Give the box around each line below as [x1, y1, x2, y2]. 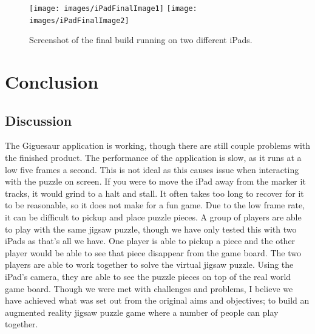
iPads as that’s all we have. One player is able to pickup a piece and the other [5, 234, 296, 247]
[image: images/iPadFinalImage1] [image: [29, 4, 197, 13]
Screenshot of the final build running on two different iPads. [29, 33, 252, 46]
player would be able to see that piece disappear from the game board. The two [5, 246, 301, 259]
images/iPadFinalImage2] [29, 16, 129, 25]
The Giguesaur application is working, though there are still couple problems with [5, 139, 311, 152]
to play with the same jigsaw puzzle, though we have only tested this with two [5, 222, 297, 235]
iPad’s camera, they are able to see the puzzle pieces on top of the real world [5, 270, 291, 283]
